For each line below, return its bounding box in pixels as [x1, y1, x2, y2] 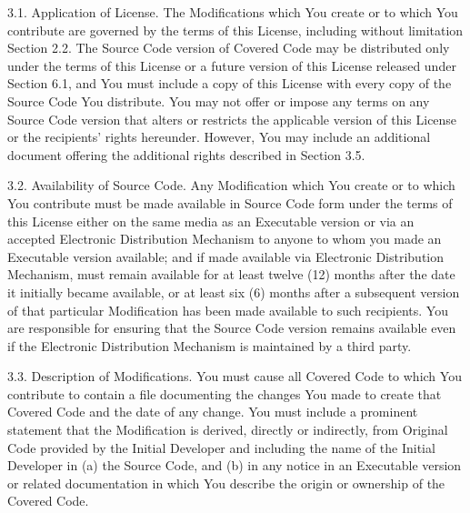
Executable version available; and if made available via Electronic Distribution [7, 246, 445, 266]
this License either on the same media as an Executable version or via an [7, 211, 415, 230]
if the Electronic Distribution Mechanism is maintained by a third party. [7, 336, 412, 355]
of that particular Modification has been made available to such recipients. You [7, 300, 448, 319]
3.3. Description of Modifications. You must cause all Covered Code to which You [7, 367, 462, 386]
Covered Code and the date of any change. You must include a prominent [7, 402, 418, 421]
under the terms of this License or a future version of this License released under [7, 55, 456, 75]
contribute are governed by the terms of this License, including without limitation [7, 20, 464, 39]
